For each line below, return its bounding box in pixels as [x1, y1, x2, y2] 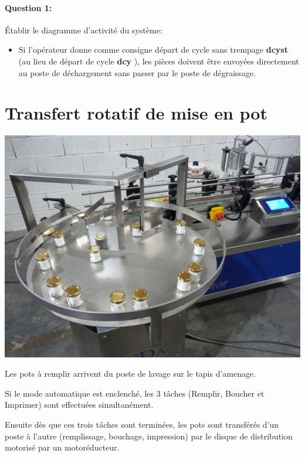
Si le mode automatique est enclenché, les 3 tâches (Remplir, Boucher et [5, 387, 265, 399]
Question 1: [5, 1, 52, 13]
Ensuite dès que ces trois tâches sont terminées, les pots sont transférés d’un [5, 418, 279, 430]
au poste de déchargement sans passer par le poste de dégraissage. [18, 66, 256, 79]
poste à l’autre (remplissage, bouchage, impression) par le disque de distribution [5, 429, 293, 442]
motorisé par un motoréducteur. [5, 441, 120, 453]
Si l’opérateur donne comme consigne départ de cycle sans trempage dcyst [18, 43, 288, 56]
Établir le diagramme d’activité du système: [5, 23, 162, 36]
